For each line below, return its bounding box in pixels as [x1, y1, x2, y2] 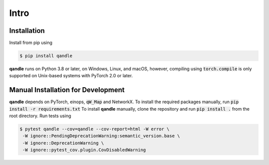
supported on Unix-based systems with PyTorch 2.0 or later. [9, 73, 133, 79]
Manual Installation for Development [9, 86, 125, 94]
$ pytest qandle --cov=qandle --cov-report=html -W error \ [19, 126, 170, 132]
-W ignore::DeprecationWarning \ [22, 140, 104, 146]
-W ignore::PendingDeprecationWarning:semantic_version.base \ [22, 133, 180, 139]
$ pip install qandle [19, 53, 73, 59]
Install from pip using [9, 40, 52, 46]
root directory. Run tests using [9, 113, 72, 119]
